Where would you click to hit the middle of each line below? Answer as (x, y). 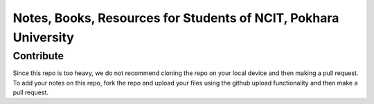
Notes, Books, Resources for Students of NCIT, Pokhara (176, 18)
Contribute (38, 56)
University (43, 37)
